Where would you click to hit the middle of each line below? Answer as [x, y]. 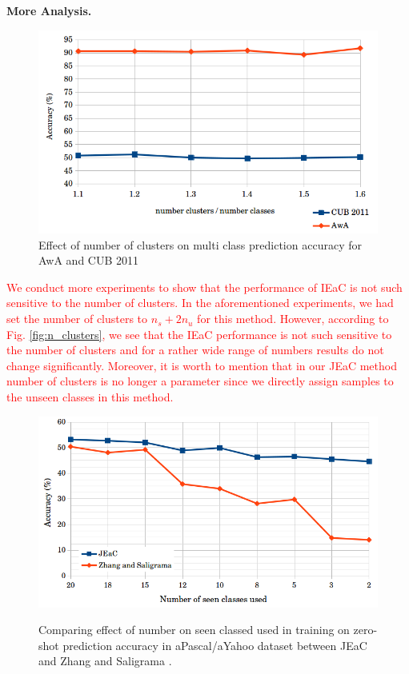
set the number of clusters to [77, 319]
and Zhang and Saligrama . [105, 661]
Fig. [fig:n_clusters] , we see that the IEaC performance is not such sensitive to [199, 334]
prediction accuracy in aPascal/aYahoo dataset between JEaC [215, 645]
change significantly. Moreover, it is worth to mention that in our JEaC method [202, 365]
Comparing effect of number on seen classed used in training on [194, 630]
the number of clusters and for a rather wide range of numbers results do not [195, 350]
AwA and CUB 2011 [89, 260]
